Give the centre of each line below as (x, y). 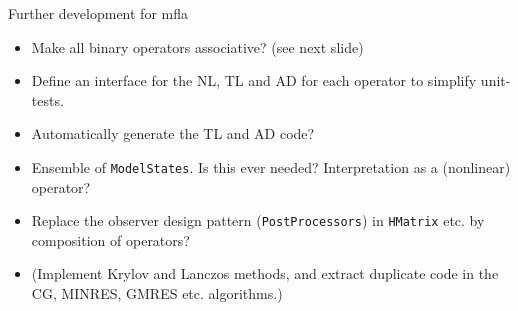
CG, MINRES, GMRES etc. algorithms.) (157, 293)
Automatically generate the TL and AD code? (173, 133)
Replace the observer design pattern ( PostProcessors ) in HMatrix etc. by (258, 220)
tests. (47, 99)
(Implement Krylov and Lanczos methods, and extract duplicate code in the (265, 273)
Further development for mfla (98, 13)
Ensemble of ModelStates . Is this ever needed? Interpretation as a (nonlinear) (271, 166)
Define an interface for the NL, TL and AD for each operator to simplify (254, 80)
